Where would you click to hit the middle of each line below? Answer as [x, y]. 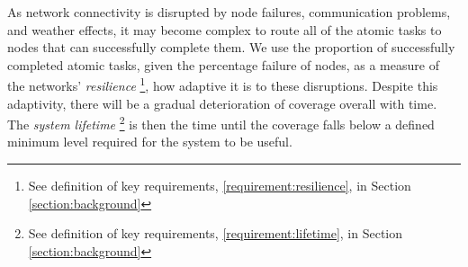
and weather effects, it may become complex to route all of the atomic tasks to [225, 29]
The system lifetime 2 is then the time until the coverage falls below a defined [221, 123]
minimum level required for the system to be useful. [150, 142]
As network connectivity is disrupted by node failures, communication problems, [229, 12]
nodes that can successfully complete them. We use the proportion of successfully [231, 47]
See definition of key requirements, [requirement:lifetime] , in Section [216, 233]
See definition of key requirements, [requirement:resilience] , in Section [220, 186]
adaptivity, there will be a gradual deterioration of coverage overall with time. [222, 103]
